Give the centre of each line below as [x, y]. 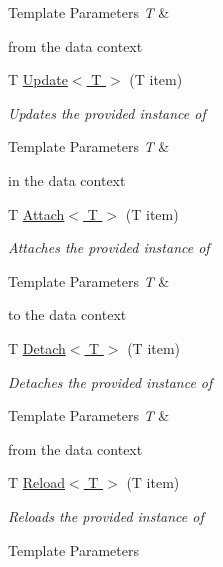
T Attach [36, 213]
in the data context [67, 179]
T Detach [37, 347]
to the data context [67, 314]
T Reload [36, 482]
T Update [38, 79]
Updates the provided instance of [107, 112]
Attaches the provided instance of [109, 247]
